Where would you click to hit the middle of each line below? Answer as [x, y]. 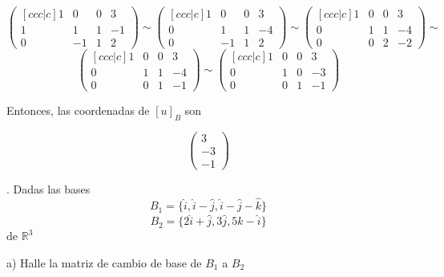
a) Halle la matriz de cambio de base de [104, 262]
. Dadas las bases [48, 189]
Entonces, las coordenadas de [78, 110]
